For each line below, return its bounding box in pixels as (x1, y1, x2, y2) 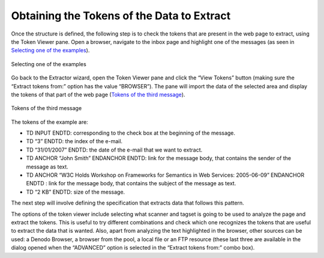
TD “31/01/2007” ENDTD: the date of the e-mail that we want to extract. (26, 146, 203, 153)
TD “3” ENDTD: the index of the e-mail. (26, 138, 123, 145)
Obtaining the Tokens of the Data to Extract (11, 9, 231, 22)
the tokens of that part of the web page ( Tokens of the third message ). (11, 91, 185, 98)
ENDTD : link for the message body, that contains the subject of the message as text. (26, 180, 236, 187)
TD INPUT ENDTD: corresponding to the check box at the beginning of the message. (26, 129, 236, 137)
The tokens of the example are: (11, 118, 88, 126)
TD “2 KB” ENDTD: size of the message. (26, 188, 125, 195)
